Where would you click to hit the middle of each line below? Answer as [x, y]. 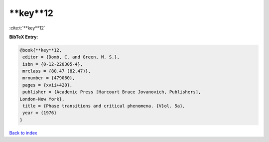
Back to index [23, 133]
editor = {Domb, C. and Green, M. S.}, [71, 57]
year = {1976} [40, 113]
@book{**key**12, [41, 50]
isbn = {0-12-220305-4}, [53, 64]
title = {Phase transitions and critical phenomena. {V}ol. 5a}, [104, 106]
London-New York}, [42, 99]
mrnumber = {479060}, [49, 78]
